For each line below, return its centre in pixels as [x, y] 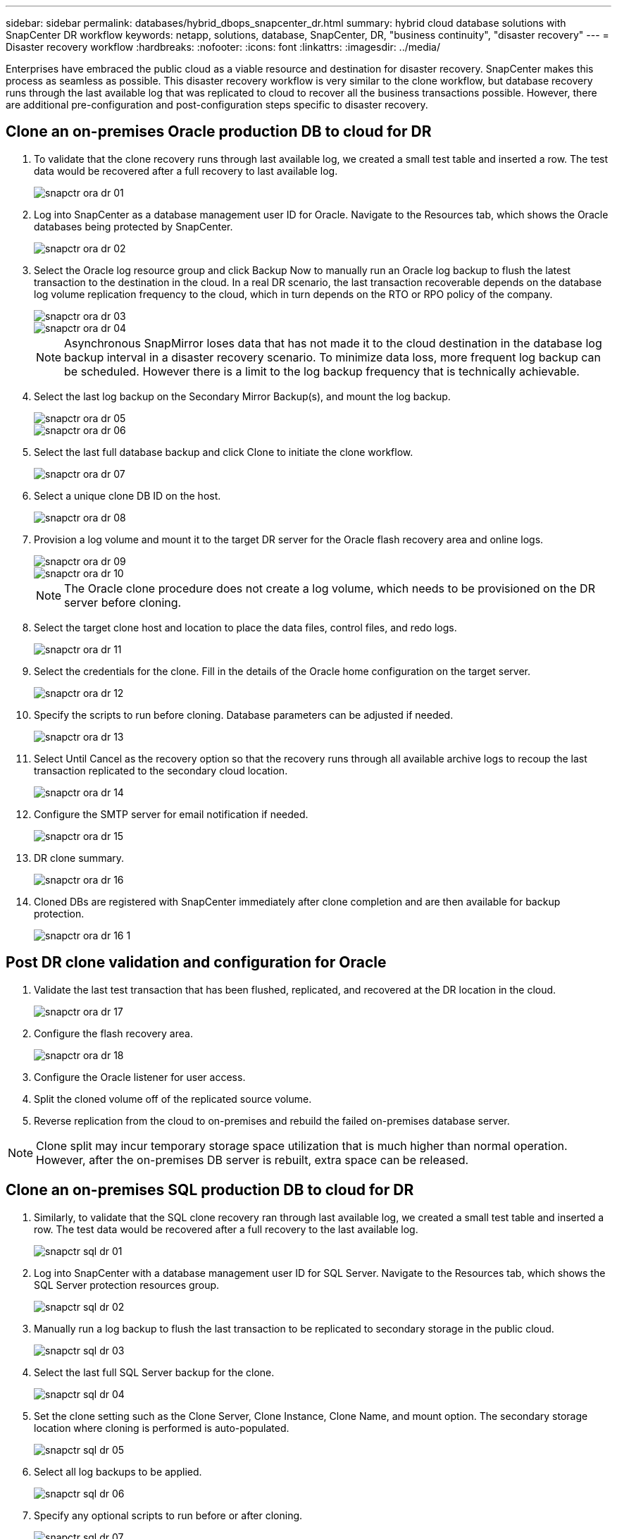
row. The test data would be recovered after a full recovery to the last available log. [226, 1229]
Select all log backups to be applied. [118, 1471]
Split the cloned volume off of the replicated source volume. [173, 1099]
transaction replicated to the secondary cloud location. [161, 770]
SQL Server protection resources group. [127, 1285]
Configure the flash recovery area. [113, 1033]
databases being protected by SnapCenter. [133, 226]
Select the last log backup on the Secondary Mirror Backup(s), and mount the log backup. [242, 396]
